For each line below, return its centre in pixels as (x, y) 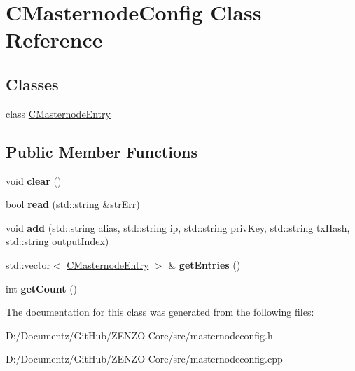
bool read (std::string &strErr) (73, 204)
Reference (54, 40)
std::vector (28, 264)
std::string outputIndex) (57, 241)
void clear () (34, 180)
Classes (32, 84)
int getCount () (42, 288)
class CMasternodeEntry (58, 113)
